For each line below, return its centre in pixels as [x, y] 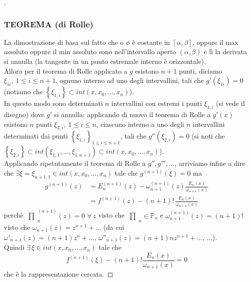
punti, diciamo [201, 70]
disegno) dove [24, 114]
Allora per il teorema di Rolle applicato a [66, 70]
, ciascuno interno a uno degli [140, 124]
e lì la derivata [225, 51]
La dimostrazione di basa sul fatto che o [64, 42]
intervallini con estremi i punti [157, 103]
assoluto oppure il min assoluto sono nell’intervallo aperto [90, 51]
